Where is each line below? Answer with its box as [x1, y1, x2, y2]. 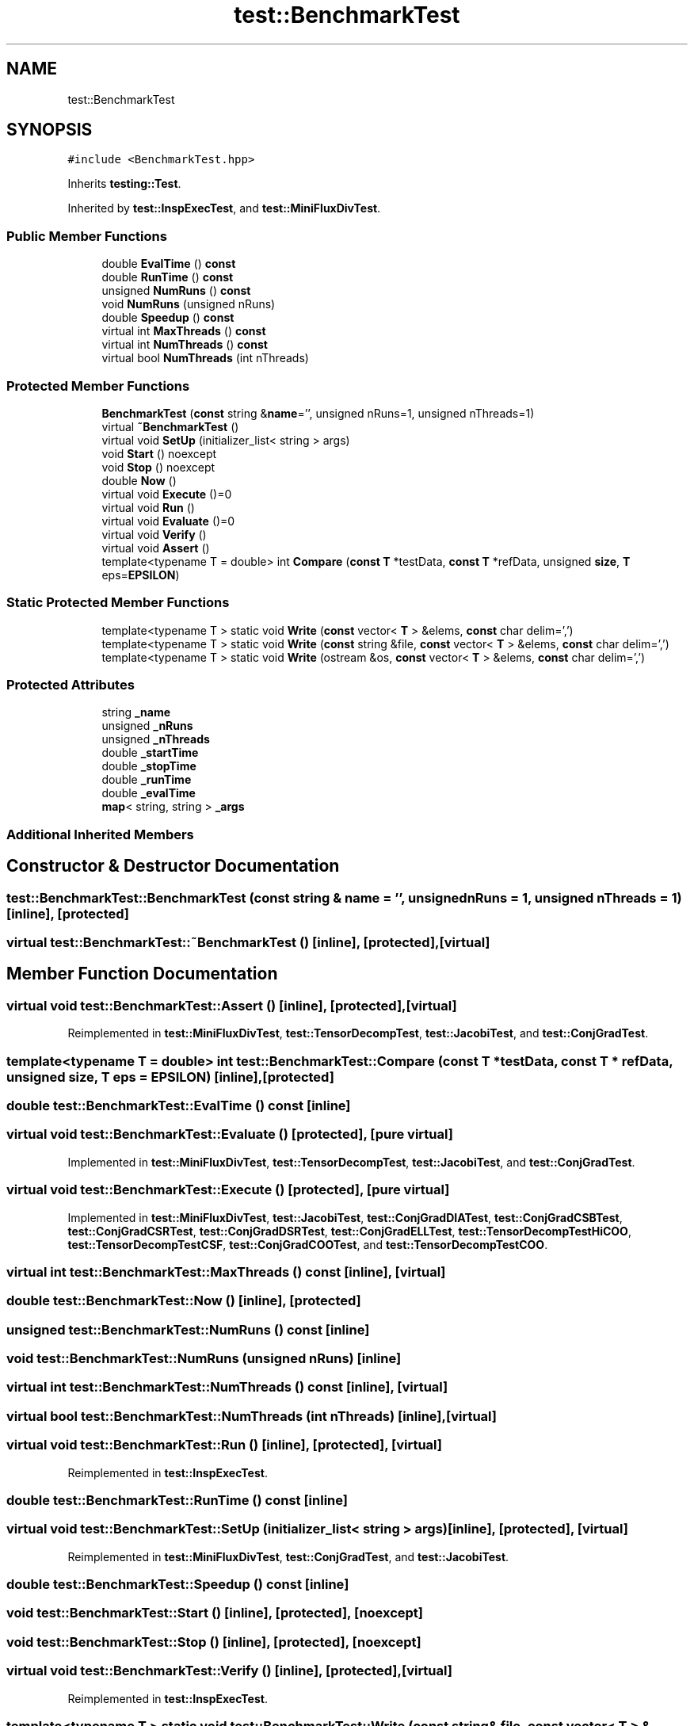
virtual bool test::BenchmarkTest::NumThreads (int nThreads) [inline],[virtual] [6, 1407, 497, 1424]
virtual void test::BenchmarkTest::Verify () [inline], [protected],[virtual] [6, 1663, 452, 1679]
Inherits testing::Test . [67, 177, 181, 191]
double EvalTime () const [101, 257, 236, 271]
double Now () [101, 473, 177, 487]
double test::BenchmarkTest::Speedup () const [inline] [6, 1576, 349, 1592]
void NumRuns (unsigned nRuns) [101, 297, 276, 311]
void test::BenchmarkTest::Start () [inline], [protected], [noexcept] [6, 1605, 424, 1621]
